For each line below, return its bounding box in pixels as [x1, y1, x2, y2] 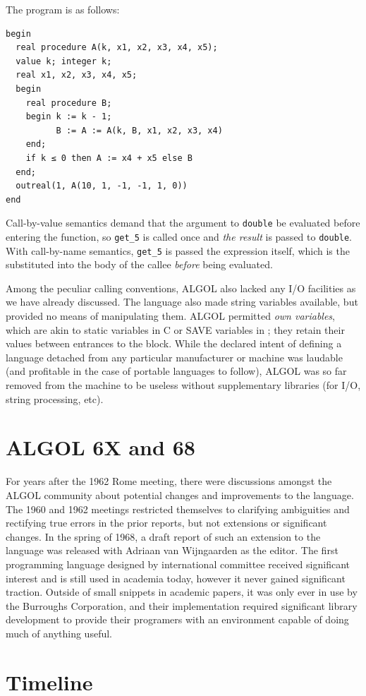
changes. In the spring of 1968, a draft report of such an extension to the [6, 529, 321, 544]
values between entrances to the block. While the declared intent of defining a [6, 336, 342, 351]
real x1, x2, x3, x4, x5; [16, 70, 138, 80]
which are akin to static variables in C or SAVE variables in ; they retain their [6, 322, 345, 337]
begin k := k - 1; [25, 112, 112, 122]
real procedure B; [25, 97, 112, 108]
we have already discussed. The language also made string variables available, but [6, 294, 358, 309]
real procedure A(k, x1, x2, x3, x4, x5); [16, 42, 218, 53]
